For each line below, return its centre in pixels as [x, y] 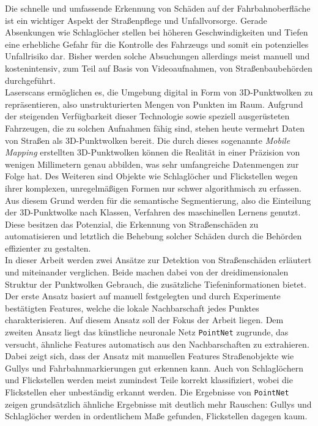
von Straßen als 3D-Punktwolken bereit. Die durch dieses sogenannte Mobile [148, 140]
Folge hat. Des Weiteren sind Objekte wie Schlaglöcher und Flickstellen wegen [151, 176]
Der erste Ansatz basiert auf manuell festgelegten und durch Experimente [143, 296]
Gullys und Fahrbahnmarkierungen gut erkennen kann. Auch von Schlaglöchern [154, 368]
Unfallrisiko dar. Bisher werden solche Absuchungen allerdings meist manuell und [157, 56]
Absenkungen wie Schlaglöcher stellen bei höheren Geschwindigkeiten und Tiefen [157, 32]
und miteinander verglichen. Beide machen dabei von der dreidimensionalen [147, 272]
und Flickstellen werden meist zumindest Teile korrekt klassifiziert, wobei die [149, 380]
